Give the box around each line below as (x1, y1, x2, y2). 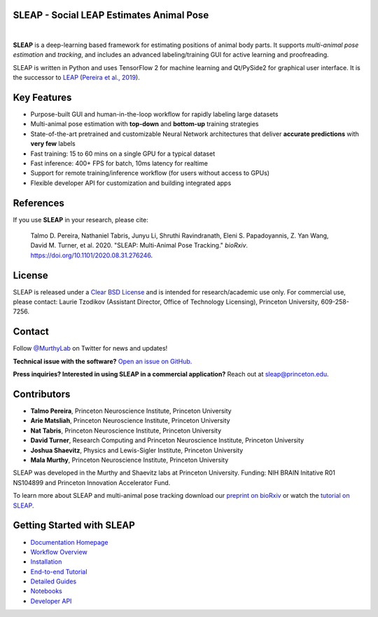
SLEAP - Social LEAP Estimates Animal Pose (13, 9, 209, 21)
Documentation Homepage (30, 538, 108, 546)
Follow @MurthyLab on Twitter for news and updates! (13, 344, 168, 353)
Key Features (13, 91, 72, 103)
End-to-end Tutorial (30, 567, 87, 576)
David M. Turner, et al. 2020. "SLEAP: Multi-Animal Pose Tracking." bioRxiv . (30, 241, 248, 250)
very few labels (30, 140, 76, 148)
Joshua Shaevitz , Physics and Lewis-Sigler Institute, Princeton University (30, 446, 244, 454)
